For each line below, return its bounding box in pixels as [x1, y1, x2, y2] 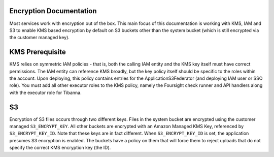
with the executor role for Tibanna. [9, 89, 82, 96]
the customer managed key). [9, 35, 70, 41]
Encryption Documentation [9, 7, 97, 15]
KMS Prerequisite [9, 48, 66, 56]
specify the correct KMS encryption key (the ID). [9, 145, 111, 151]
